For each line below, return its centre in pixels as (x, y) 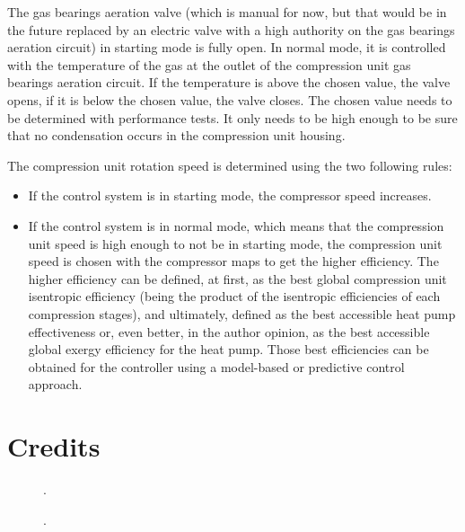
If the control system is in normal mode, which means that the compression (236, 225)
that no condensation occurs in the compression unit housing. (176, 135)
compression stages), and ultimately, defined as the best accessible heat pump (242, 313)
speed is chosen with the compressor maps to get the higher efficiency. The (233, 261)
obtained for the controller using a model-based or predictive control (216, 366)
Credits (54, 446)
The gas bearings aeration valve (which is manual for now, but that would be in (227, 12)
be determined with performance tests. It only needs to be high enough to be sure (232, 117)
